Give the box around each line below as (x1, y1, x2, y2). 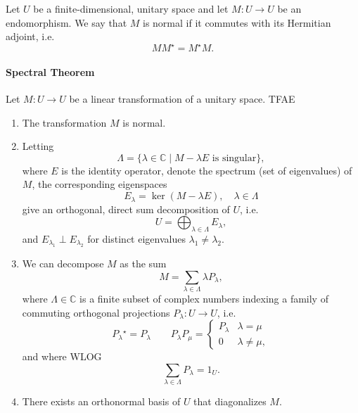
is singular (212, 153, 257, 163)
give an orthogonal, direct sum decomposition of (22, 201, 230, 216)
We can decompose (22, 256, 104, 271)
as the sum (120, 256, 167, 271)
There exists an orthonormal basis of (22, 394, 181, 409)
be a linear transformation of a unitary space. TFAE (69, 91, 295, 106)
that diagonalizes (193, 394, 267, 409)
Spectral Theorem (6, 64, 95, 79)
